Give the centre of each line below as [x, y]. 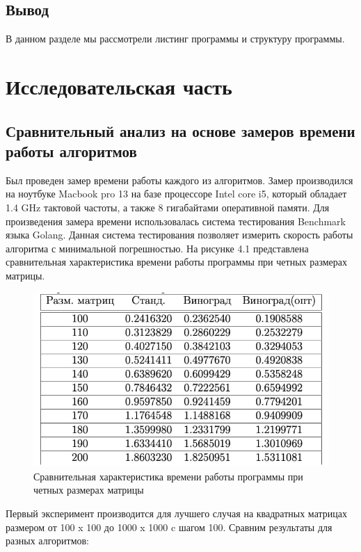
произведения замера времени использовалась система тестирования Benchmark [176, 221]
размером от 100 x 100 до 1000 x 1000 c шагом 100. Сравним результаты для [169, 527]
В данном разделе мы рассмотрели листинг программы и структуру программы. [175, 39]
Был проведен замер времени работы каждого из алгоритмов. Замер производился [179, 180]
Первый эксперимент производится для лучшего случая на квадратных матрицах [176, 513]
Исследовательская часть [119, 86]
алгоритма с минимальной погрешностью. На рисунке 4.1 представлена [157, 248]
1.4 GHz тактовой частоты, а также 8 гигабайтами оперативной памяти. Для [168, 207]
